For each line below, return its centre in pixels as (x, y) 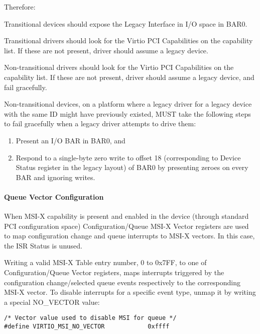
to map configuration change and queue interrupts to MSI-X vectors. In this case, (129, 236)
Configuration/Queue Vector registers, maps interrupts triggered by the (114, 272)
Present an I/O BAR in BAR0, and (71, 140)
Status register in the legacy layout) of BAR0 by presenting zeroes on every (132, 167)
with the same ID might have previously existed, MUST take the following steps (127, 113)
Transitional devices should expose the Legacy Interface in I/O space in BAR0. (126, 23)
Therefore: (20, 7)
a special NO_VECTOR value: (52, 302)
